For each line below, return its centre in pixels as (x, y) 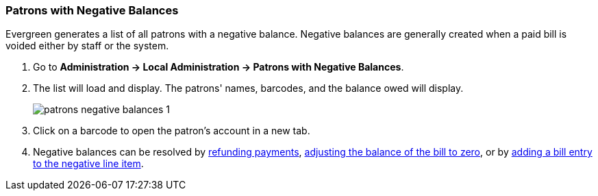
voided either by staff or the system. (87, 46)
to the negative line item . (88, 164)
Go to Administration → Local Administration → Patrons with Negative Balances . (219, 67)
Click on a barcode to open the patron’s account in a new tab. (172, 131)
